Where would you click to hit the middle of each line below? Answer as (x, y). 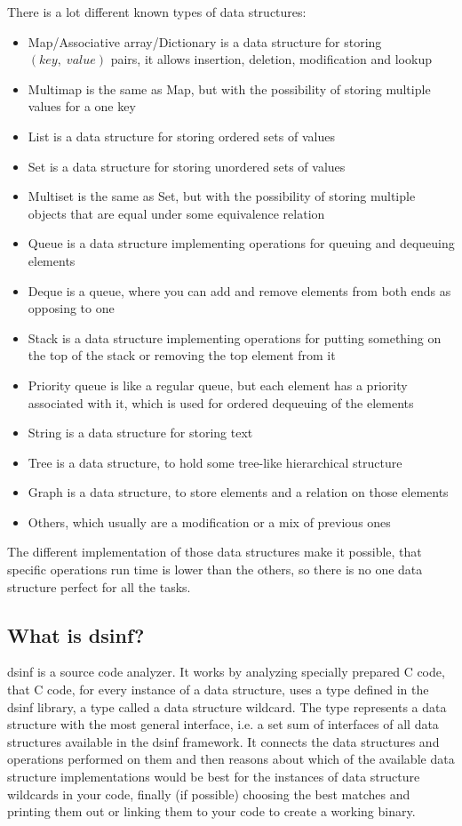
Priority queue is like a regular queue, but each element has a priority (218, 385)
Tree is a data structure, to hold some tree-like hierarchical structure (215, 462)
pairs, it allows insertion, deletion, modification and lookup (271, 59)
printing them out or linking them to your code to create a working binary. (211, 811)
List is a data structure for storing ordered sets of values (181, 136)
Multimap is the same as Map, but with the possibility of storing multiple (229, 88)
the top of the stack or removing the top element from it (182, 355)
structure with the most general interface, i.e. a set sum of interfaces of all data (223, 724)
